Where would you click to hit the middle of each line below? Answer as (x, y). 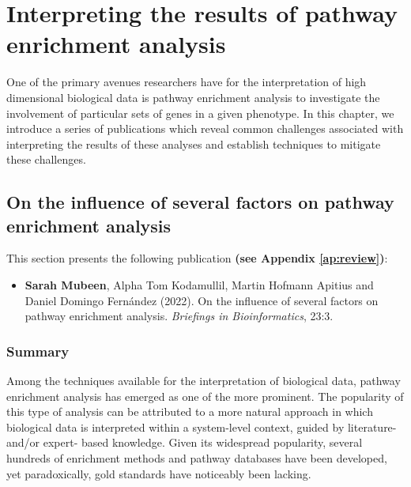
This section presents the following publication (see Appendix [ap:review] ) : (197, 258)
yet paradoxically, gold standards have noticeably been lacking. (159, 473)
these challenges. (46, 159)
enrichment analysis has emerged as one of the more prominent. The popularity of (205, 396)
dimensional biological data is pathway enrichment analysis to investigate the (193, 97)
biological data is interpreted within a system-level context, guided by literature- (202, 427)
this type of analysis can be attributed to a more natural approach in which (190, 411)
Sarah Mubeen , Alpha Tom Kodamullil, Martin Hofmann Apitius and (199, 285)
